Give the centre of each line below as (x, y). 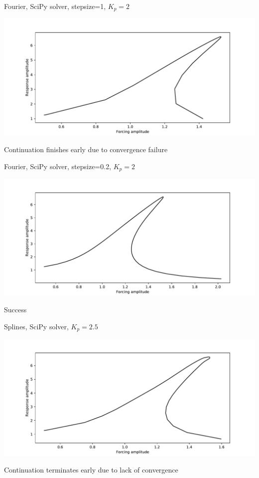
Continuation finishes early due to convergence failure (86, 149)
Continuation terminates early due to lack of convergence (91, 470)
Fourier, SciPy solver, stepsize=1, (55, 6)
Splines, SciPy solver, (36, 326)
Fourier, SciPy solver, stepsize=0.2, (58, 166)
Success (15, 310)
